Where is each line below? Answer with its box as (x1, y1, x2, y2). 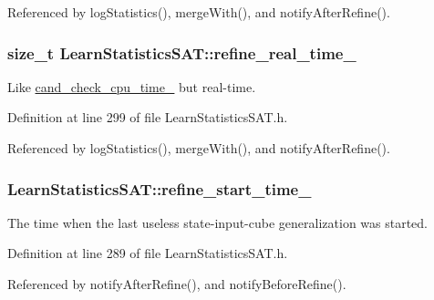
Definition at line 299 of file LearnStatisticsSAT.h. (7, 108, 288, 127)
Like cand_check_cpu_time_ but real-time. (7, 77, 256, 96)
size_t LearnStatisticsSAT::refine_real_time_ (7, 41, 356, 64)
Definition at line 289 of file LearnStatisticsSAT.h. (7, 243, 288, 263)
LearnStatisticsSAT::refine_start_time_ (7, 177, 312, 200)
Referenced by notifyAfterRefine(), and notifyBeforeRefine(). (7, 274, 346, 293)
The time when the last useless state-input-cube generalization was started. (7, 212, 429, 232)
